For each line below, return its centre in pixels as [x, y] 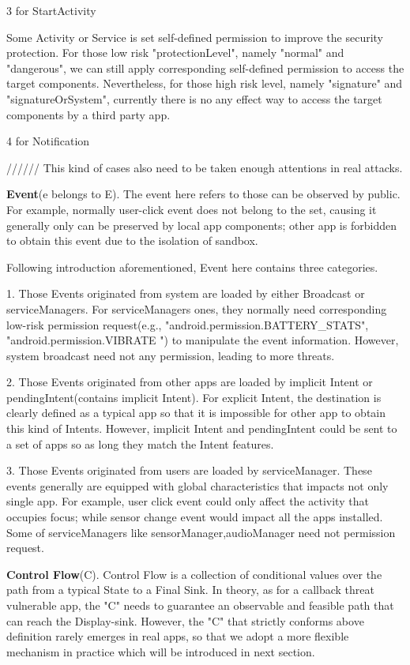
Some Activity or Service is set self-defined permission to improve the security [195, 37]
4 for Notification [48, 141]
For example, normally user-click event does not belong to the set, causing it [192, 209]
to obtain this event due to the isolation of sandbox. [132, 240]
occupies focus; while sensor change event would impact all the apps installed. [195, 517]
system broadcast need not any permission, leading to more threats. [171, 355]
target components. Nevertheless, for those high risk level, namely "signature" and [205, 83]
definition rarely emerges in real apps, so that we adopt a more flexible [178, 636]
